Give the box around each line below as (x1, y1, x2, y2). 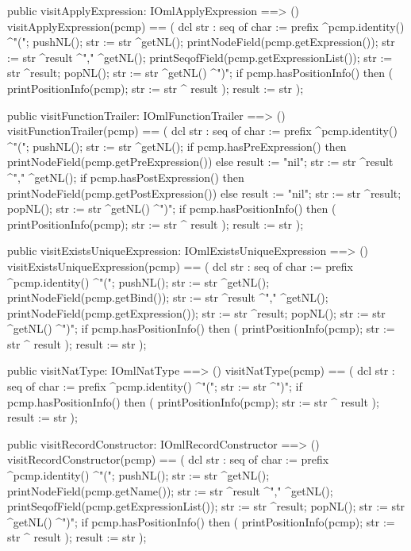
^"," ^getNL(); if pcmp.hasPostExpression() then (7, 168, 244, 185)
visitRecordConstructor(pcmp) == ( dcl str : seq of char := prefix (7, 451, 329, 468)
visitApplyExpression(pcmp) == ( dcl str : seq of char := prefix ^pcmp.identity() (7, 17, 405, 34)
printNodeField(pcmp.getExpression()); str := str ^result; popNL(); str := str (7, 304, 386, 321)
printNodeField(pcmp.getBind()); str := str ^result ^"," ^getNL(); (7, 289, 328, 306)
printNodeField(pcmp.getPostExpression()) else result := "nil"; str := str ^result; (7, 184, 401, 201)
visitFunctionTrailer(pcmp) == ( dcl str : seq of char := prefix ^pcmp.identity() (7, 122, 398, 139)
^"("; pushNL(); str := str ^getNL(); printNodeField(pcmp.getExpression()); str (7, 33, 395, 50)
